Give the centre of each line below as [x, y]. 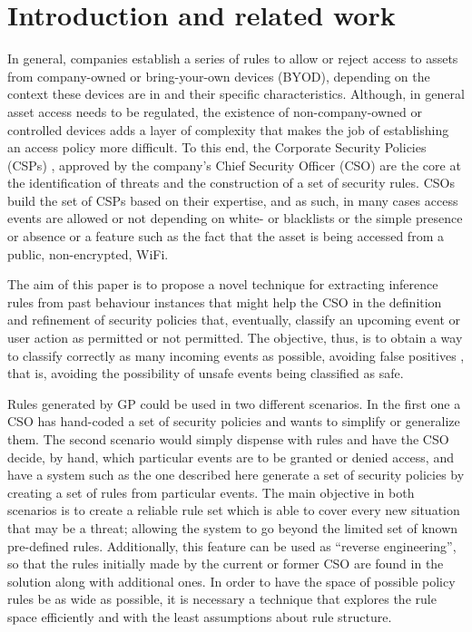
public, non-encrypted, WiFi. [88, 253]
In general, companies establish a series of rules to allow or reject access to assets [233, 58]
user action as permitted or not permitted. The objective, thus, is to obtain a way [235, 338]
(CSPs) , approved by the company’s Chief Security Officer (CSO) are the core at [234, 165]
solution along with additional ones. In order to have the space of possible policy [231, 581]
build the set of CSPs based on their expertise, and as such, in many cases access [233, 200]
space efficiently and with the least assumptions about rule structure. [200, 616]
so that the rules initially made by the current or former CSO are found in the [226, 564]
